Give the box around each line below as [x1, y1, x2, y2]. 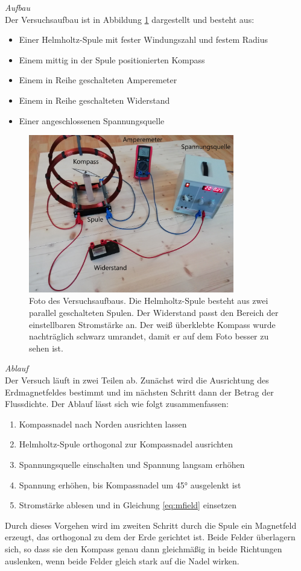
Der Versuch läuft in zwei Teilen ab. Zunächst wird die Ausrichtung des [5, 373, 269, 386]
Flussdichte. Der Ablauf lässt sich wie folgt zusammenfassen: [5, 397, 229, 410]
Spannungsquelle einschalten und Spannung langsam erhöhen [19, 458, 245, 470]
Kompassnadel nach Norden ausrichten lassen [19, 417, 187, 430]
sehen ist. [29, 341, 63, 354]
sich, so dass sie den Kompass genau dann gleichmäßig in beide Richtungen [5, 542, 282, 555]
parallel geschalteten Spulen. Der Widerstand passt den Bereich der [29, 306, 279, 319]
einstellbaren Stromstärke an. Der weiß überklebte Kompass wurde [29, 318, 276, 330]
